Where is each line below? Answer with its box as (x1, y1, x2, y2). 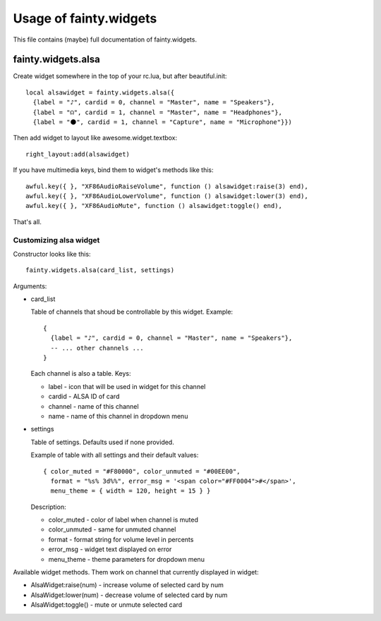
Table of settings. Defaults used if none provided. (30, 438, 174, 446)
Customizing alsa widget (13, 235, 100, 245)
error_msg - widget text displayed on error (48, 545, 172, 553)
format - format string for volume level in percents (48, 535, 194, 543)
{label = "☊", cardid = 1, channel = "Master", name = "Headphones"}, (32, 108, 282, 116)
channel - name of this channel (48, 402, 139, 410)
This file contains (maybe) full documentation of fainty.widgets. (13, 35, 198, 44)
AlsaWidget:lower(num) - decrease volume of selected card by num (30, 591, 228, 599)
